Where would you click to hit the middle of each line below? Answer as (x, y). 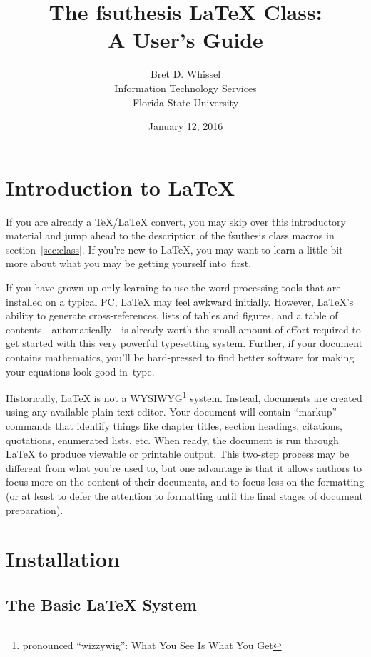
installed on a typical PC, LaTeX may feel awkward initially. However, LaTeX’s (180, 301)
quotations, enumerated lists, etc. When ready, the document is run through (172, 440)
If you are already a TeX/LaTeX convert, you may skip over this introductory (176, 221)
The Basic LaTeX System (101, 604)
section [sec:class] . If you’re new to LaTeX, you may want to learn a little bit (174, 249)
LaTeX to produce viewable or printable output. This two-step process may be (178, 454)
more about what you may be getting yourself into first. (129, 263)
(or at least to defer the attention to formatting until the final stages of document (184, 495)
